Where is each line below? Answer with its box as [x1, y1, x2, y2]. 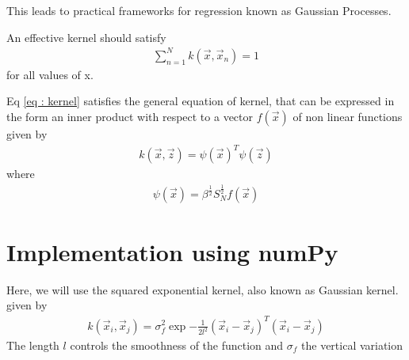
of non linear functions [292, 108, 403, 124]
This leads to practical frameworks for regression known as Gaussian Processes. [6, 2, 392, 18]
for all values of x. [6, 66, 94, 82]
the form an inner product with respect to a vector [6, 108, 253, 124]
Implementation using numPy [6, 235, 338, 267]
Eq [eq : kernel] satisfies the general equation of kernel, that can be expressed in [6, 93, 395, 109]
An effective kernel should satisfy [6, 28, 166, 45]
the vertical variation [301, 336, 403, 353]
